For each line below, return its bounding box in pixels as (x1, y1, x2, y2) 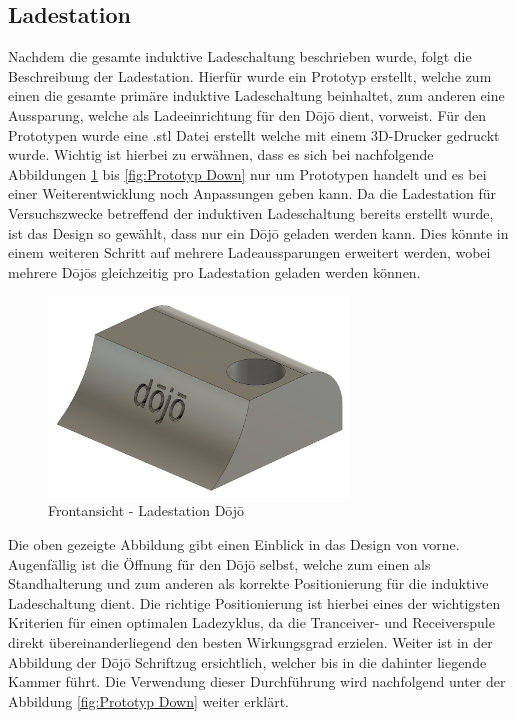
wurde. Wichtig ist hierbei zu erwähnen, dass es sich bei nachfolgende (8, 144, 434, 165)
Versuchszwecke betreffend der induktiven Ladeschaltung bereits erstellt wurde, (8, 202, 494, 223)
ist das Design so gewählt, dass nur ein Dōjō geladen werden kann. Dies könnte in (8, 222, 509, 243)
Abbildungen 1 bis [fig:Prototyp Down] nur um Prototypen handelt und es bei (8, 163, 487, 184)
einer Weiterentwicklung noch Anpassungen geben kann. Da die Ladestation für (8, 183, 497, 204)
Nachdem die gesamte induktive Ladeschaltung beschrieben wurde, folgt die (8, 46, 472, 67)
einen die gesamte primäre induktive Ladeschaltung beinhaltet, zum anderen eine (8, 85, 505, 106)
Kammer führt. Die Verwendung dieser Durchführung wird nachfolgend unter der (8, 671, 506, 692)
